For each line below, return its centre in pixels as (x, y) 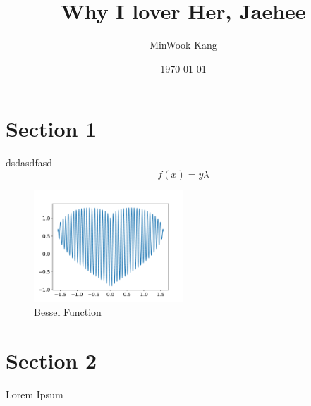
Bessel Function (68, 312)
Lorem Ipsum (35, 394)
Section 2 (51, 361)
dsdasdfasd (29, 162)
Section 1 (51, 129)
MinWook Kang (183, 45)
